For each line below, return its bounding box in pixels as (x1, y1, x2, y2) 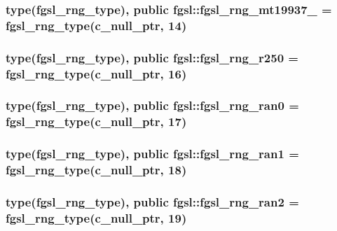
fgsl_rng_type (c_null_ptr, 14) (6, 16, 187, 34)
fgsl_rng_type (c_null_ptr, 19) (6, 209, 187, 226)
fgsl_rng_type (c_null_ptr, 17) (6, 113, 187, 130)
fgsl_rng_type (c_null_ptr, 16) (6, 64, 187, 82)
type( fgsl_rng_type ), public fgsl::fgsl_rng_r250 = (6, 48, 298, 66)
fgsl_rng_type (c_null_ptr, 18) (6, 161, 187, 178)
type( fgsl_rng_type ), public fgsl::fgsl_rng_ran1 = (6, 145, 299, 162)
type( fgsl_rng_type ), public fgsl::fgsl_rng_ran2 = (6, 192, 299, 210)
